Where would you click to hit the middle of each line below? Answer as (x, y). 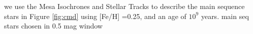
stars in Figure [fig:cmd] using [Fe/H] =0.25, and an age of (95, 16)
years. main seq (225, 16)
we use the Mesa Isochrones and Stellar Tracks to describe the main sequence (124, 6)
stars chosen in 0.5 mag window (53, 26)
